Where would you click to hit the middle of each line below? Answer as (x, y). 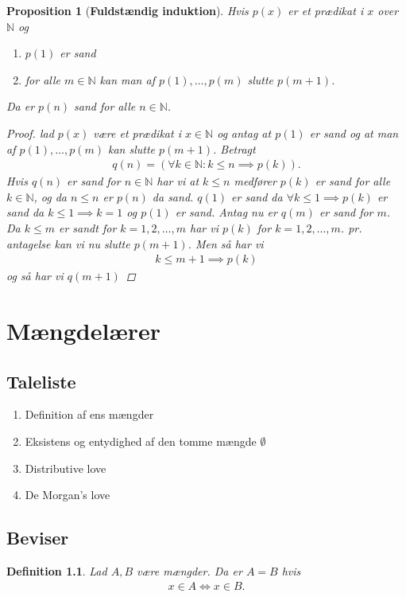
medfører (255, 181)
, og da (50, 196)
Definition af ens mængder (89, 414)
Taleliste (41, 381)
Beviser (38, 538)
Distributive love (66, 468)
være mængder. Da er (189, 570)
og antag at (244, 133)
